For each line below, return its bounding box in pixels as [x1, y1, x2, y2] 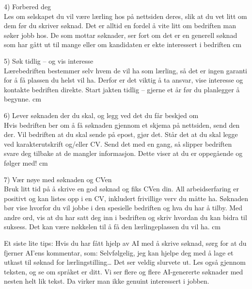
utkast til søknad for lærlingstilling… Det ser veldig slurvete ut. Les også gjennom [4, 257, 246, 267]
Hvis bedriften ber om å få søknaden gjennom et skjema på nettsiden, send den [4, 119, 240, 130]
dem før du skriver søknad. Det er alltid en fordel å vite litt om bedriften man [4, 20, 236, 31]
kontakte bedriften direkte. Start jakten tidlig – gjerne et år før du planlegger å [4, 84, 240, 94]
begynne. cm [4, 94, 41, 104]
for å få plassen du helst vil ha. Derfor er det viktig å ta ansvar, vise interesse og [4, 75, 243, 85]
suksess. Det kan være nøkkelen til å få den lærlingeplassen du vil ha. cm [4, 221, 221, 232]
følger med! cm [4, 157, 48, 168]
